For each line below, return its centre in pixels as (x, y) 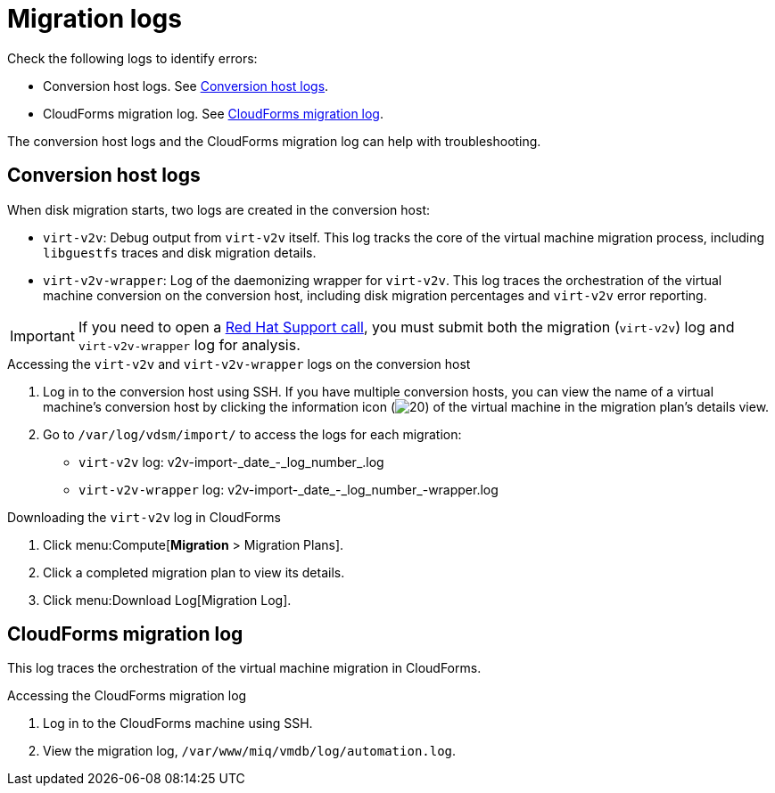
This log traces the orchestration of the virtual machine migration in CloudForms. (244, 668)
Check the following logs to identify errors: (132, 58)
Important (42, 335)
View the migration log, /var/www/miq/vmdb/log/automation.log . (250, 751)
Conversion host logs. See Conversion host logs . (186, 86)
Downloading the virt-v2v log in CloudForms (144, 517)
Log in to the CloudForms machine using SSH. (178, 724)
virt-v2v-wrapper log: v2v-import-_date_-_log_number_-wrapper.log (289, 489)
